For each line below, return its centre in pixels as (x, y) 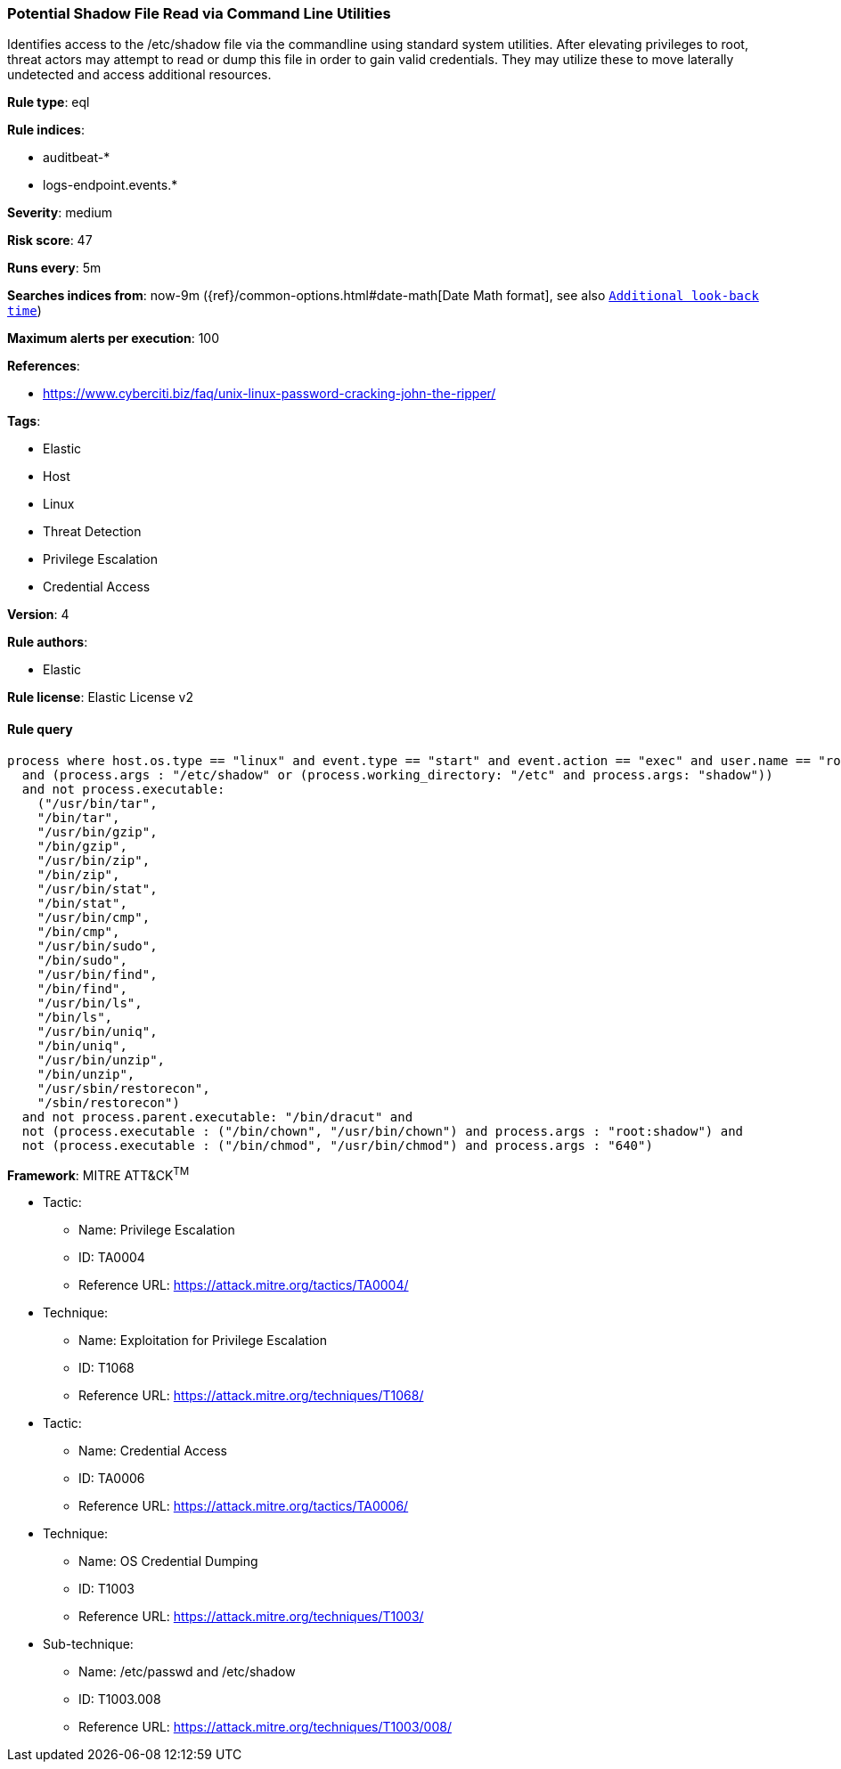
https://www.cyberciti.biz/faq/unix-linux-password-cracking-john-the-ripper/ (269, 394)
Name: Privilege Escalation (157, 1230)
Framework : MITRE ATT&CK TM (98, 1174)
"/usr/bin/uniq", (97, 1031)
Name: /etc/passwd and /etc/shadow (187, 1672)
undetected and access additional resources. (139, 75)
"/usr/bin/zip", (94, 860)
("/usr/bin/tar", (97, 803)
